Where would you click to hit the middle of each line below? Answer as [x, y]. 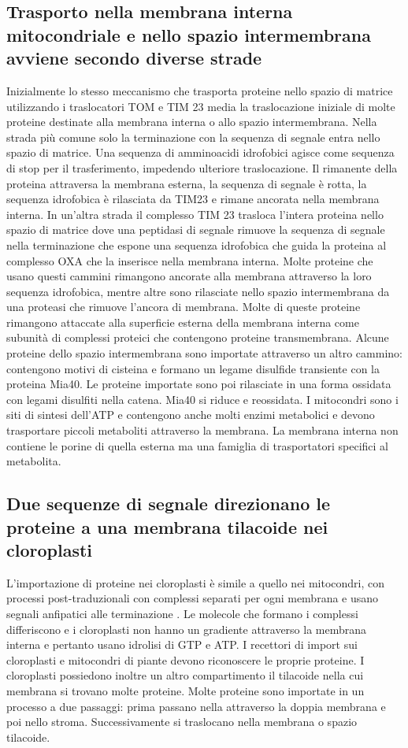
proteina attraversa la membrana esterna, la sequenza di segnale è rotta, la [187, 183]
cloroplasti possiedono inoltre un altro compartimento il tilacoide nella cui [185, 675]
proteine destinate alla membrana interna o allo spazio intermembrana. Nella [192, 122]
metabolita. [34, 461]
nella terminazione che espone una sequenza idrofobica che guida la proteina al [197, 244]
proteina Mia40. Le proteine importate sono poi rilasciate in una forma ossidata [199, 384]
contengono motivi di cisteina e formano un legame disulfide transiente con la [193, 368]
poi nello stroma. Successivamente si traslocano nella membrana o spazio [182, 722]
